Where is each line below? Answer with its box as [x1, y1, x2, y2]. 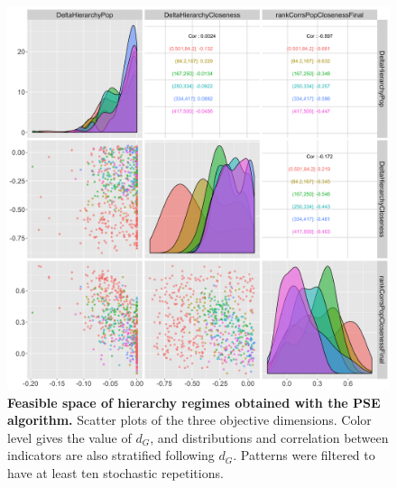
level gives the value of [7, 428, 132, 447]
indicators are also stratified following [7, 446, 215, 465]
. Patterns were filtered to [233, 446, 375, 465]
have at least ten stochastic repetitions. [7, 463, 224, 482]
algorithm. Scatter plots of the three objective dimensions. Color [7, 410, 372, 429]
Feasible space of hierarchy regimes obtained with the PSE [7, 392, 381, 411]
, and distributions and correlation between [150, 428, 389, 447]
